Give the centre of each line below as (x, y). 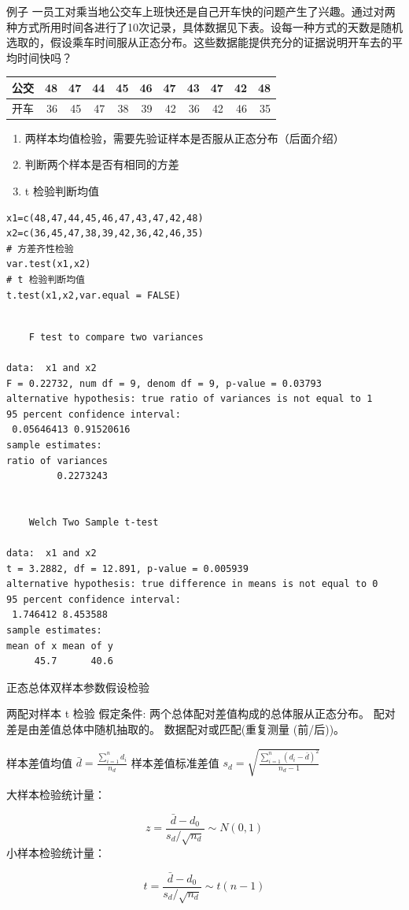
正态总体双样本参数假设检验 (78, 687)
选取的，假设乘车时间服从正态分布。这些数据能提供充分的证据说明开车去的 (199, 42)
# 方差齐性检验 (40, 249)
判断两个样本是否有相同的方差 (102, 164)
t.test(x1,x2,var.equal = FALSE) (94, 295)
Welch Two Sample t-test (94, 522)
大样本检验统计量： (56, 795)
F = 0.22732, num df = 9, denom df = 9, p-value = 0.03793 (164, 383)
